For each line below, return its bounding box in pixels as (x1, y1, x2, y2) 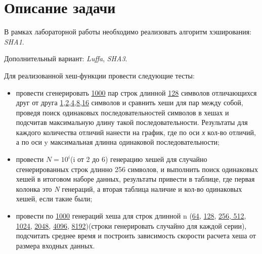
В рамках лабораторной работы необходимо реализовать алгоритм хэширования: (4, 26, 252, 37)
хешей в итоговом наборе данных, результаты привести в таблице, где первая (16, 174, 255, 184)
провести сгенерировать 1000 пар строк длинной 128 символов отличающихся (16, 87, 257, 98)
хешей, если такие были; (16, 193, 93, 204)
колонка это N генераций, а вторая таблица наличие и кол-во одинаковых (16, 183, 242, 194)
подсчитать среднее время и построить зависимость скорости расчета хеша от (16, 230, 256, 241)
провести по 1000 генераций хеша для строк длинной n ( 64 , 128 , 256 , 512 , (16, 210, 246, 221)
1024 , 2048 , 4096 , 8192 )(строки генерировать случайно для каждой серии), (16, 220, 247, 231)
